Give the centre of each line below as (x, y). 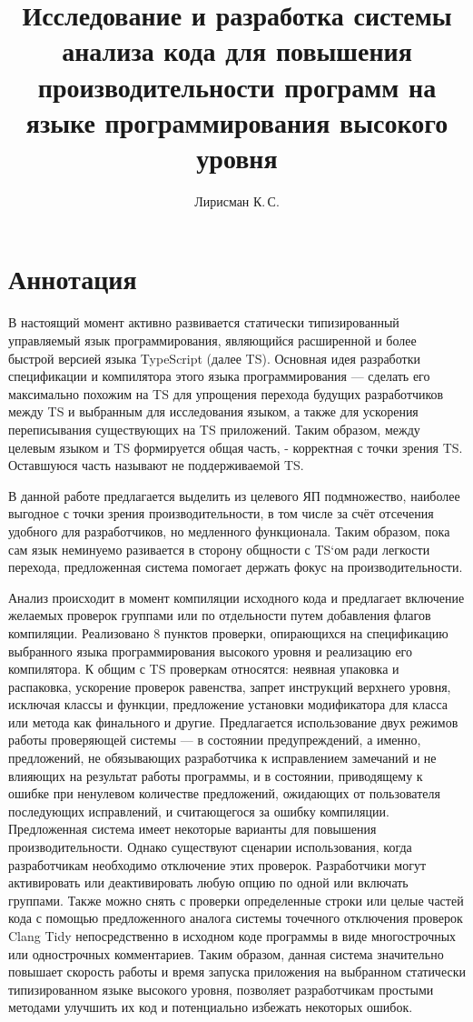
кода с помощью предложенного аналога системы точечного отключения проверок (236, 918)
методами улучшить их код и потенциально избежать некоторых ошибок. (211, 1007)
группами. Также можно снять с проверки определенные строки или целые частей (236, 900)
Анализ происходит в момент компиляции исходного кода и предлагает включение (236, 597)
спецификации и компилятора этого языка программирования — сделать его (219, 376)
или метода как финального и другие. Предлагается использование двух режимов (233, 721)
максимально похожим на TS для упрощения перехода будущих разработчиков (226, 393)
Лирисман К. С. (237, 200)
